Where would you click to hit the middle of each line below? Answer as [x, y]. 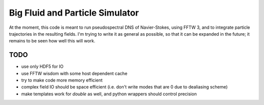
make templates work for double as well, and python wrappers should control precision [109, 94]
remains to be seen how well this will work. [52, 41]
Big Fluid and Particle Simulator [74, 13]
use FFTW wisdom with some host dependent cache [74, 73]
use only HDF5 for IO [42, 66]
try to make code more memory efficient [62, 80]
